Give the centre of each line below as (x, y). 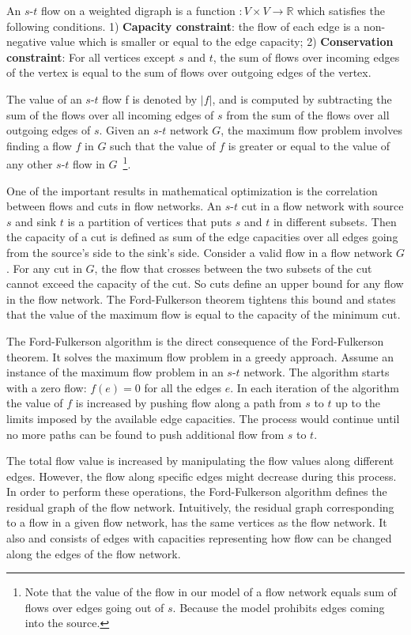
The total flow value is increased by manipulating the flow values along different (200, 461)
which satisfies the (341, 10)
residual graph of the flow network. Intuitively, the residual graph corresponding (200, 506)
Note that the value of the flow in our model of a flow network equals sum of (211, 592)
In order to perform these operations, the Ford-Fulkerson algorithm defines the (197, 491)
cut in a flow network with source (322, 206)
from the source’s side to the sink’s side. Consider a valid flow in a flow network (200, 252)
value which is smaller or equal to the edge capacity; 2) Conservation (222, 42)
